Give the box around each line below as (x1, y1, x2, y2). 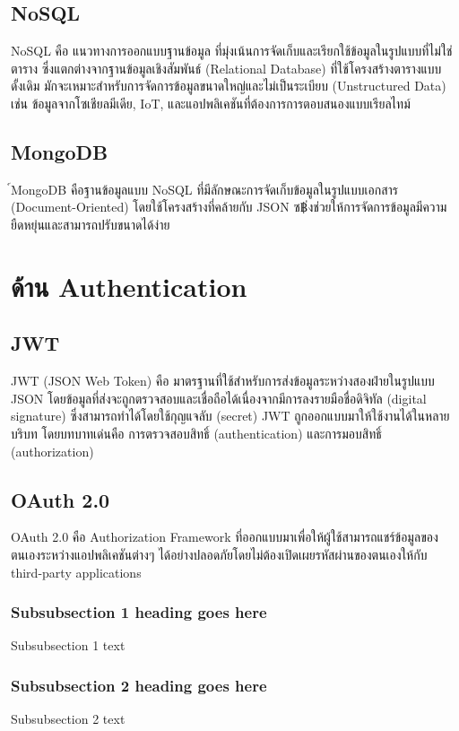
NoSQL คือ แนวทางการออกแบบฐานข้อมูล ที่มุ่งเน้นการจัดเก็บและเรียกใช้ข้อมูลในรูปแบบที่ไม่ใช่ (11, 41, 453, 60)
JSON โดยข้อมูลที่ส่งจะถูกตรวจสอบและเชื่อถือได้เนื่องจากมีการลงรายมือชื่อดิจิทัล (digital (11, 388, 427, 407)
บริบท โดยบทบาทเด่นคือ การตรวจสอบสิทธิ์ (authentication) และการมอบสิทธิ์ (11, 423, 382, 442)
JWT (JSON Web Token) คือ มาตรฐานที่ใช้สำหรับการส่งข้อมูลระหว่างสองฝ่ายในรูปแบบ (11, 371, 435, 390)
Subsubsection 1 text (11, 636, 126, 655)
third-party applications (11, 562, 142, 581)
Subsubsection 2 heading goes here (11, 674, 267, 696)
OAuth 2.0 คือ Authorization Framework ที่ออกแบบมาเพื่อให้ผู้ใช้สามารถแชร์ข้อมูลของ (11, 527, 438, 546)
